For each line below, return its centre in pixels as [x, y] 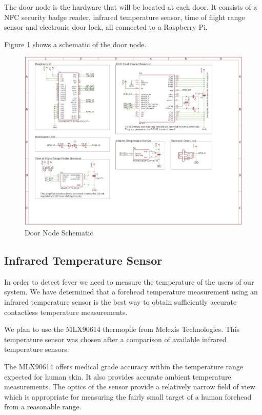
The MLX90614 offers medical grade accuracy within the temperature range [124, 366]
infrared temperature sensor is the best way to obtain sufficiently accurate [120, 302]
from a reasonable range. [43, 407]
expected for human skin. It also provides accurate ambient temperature [118, 376]
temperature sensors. [37, 349]
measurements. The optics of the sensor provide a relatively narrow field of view [130, 387]
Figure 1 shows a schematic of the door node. [75, 44]
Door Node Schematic [59, 233]
